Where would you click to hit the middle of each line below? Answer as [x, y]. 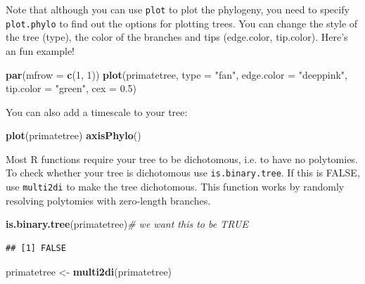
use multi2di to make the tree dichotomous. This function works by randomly [175, 187]
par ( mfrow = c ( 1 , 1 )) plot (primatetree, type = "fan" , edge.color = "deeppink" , [177, 74]
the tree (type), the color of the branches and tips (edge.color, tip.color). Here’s [177, 37]
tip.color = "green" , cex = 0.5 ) [71, 88]
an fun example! [40, 50]
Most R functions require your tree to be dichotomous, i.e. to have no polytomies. [182, 159]
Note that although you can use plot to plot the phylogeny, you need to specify [178, 9]
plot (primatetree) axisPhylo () [73, 135]
